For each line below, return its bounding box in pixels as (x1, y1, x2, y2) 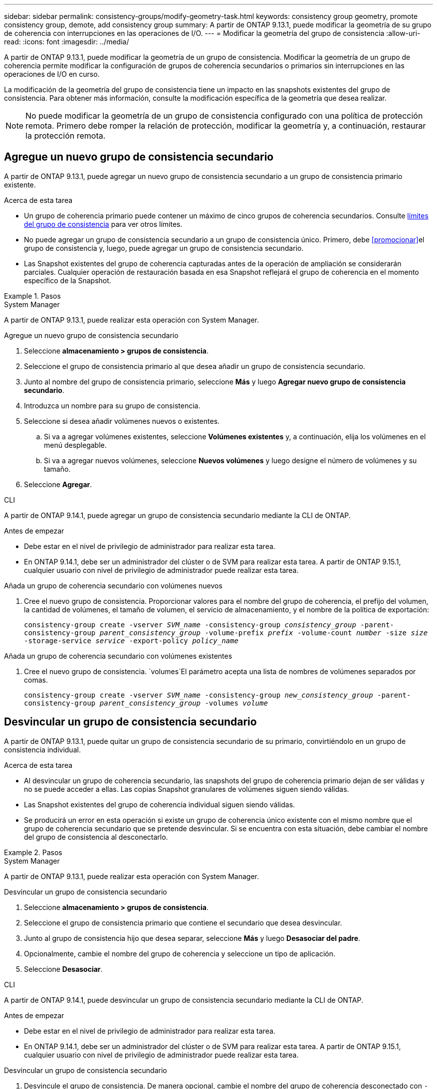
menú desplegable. (44, 440, 107, 449)
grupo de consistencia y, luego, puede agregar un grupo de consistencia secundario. (24, 243, 304, 252)
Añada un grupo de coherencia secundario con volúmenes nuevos (4, 581, 222, 590)
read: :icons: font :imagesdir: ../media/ (4, 37, 129, 46)
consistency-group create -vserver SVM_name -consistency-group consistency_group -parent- (24, 620, 394, 629)
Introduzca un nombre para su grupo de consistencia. (24, 401, 201, 410)
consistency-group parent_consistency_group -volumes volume (24, 699, 268, 707)
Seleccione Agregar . (24, 480, 92, 489)
